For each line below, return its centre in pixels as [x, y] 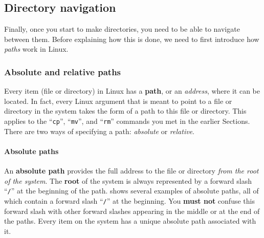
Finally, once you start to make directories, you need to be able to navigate [122, 29]
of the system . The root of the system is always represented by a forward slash [128, 180]
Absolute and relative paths [63, 71]
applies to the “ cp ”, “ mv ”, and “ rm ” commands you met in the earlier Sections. [127, 121]
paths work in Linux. [36, 49]
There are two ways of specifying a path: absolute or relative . [99, 131]
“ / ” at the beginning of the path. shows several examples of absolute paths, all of [131, 191]
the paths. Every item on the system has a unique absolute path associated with [130, 221]
